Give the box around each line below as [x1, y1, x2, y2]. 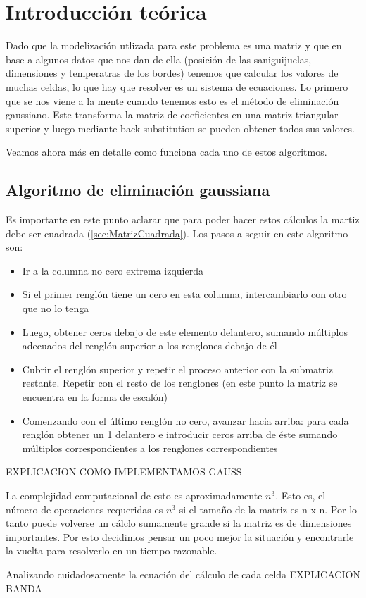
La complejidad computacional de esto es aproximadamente [6, 487, 263, 502]
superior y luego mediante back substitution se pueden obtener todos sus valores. [6, 120, 355, 135]
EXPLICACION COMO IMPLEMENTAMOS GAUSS [6, 464, 242, 479]
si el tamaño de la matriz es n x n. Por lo [179, 502, 358, 516]
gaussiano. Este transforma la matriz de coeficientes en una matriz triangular [6, 107, 339, 122]
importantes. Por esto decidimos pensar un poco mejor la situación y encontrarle [6, 529, 354, 544]
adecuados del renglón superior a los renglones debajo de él [22, 338, 277, 353]
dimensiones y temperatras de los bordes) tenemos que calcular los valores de [6, 66, 339, 80]
